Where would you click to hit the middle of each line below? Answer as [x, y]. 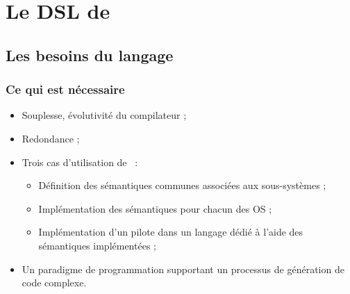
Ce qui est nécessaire [65, 89]
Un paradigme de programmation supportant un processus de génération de [183, 269]
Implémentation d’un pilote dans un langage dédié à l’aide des [171, 232]
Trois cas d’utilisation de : [80, 162]
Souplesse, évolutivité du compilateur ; [104, 115]
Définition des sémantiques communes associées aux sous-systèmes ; [182, 185]
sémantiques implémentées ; [97, 245]
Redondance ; [51, 138]
